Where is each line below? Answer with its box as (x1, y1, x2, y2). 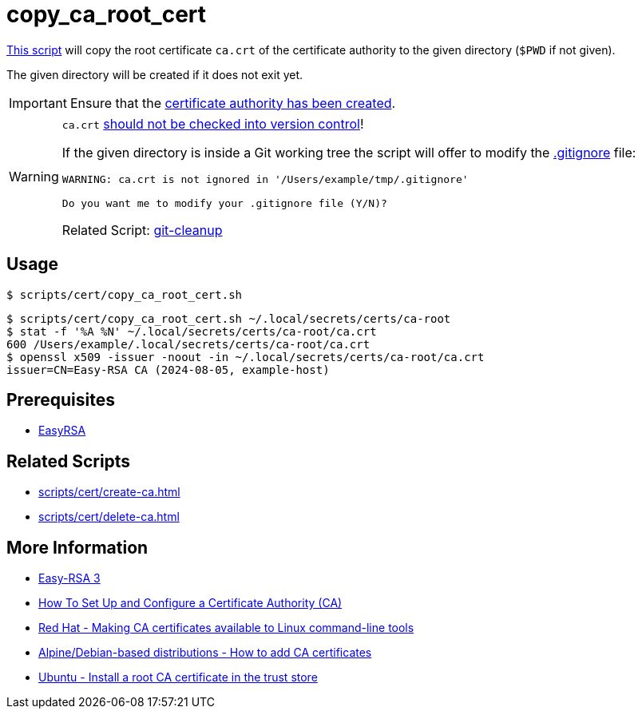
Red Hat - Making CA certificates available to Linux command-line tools (38, 621, 414, 635)
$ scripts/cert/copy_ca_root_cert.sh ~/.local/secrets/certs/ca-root (6, 312, 451, 325)
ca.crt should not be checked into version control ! (61, 115, 364, 132)
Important (9, 94, 67, 111)
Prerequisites (6, 390, 115, 411)
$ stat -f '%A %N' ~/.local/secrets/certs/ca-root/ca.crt (6, 324, 377, 338)
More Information (6, 537, 149, 558)
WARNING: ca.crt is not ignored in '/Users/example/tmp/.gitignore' (61, 173, 469, 185)
